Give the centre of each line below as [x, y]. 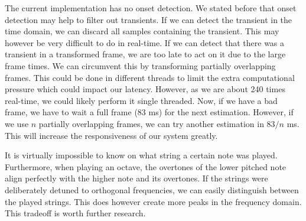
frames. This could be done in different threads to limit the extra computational [150, 77]
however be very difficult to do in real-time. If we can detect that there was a [145, 42]
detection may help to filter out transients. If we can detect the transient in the [149, 19]
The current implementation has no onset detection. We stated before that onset [151, 8]
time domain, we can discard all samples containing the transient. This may [142, 31]
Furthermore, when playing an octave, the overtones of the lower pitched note [146, 166]
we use [17, 123]
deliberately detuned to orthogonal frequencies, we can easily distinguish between [152, 189]
